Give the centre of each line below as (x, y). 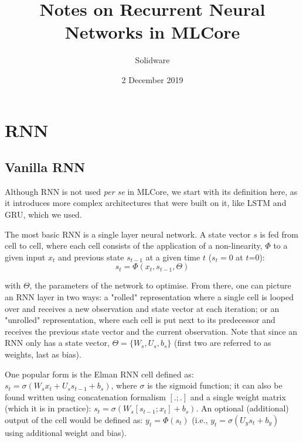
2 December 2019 (152, 79)
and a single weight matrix (238, 396)
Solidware (152, 60)
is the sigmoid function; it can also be (215, 385)
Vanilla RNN (45, 167)
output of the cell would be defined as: (74, 419)
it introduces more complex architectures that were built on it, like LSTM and (146, 203)
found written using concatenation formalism (85, 396)
